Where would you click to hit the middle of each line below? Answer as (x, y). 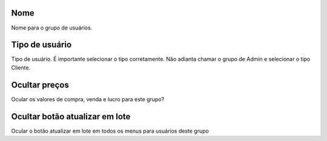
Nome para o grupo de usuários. (52, 28)
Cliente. (21, 67)
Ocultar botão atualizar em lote (71, 117)
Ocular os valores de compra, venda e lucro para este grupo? (88, 99)
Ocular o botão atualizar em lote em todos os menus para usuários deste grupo (110, 131)
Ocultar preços (40, 85)
